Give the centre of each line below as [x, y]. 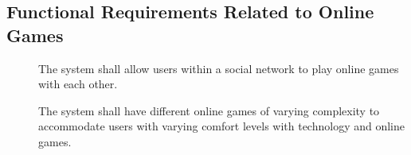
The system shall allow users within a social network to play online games [219, 68]
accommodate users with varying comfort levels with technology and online [221, 126]
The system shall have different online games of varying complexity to [209, 110]
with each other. [78, 84]
